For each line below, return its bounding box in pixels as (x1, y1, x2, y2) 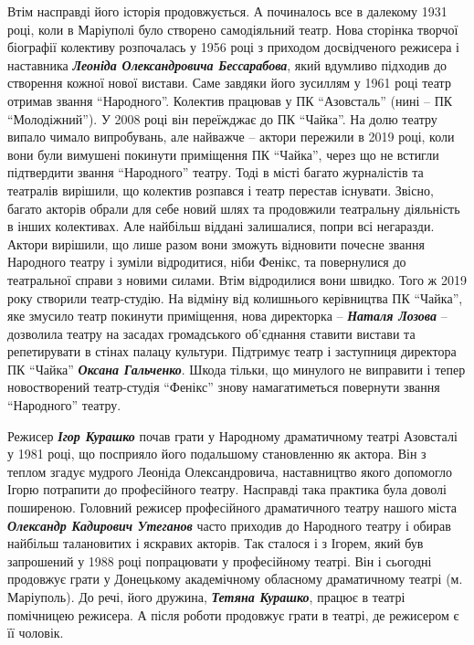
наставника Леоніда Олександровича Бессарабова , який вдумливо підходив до (7, 55, 448, 74)
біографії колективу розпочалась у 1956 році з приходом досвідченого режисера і (7, 37, 459, 57)
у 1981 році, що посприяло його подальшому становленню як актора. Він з (7, 444, 427, 463)
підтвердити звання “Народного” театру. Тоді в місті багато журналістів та (7, 163, 424, 182)
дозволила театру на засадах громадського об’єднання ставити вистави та (7, 323, 416, 343)
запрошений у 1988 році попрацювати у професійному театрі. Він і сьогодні (7, 551, 432, 570)
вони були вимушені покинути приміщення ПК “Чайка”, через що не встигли (7, 144, 439, 164)
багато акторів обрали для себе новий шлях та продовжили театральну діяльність (7, 198, 460, 217)
